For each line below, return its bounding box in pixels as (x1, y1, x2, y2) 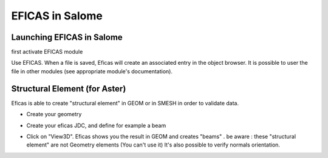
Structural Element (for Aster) (11, 84, 126, 94)
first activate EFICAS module (11, 48, 83, 56)
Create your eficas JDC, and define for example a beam (26, 122, 166, 129)
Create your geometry (26, 111, 82, 118)
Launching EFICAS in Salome (11, 32, 123, 42)
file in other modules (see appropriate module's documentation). (11, 67, 173, 75)
